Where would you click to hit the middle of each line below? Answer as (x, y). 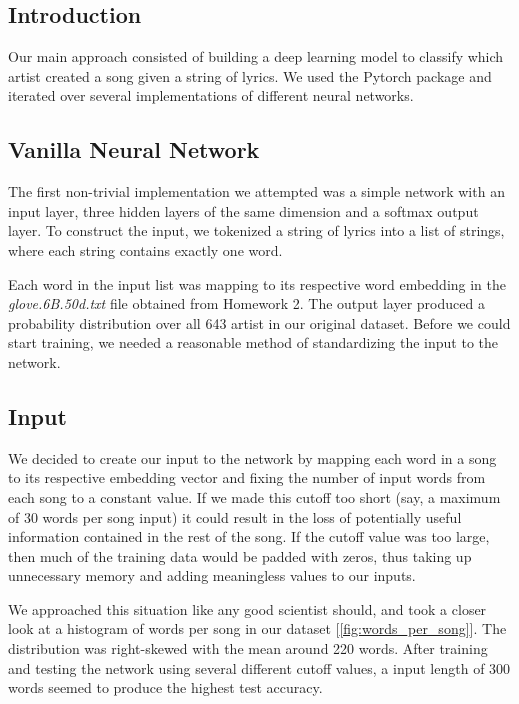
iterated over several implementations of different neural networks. (211, 95)
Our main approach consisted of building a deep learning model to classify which (256, 56)
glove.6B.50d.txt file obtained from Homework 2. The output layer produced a (246, 303)
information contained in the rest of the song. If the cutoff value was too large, (249, 536)
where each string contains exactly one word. (145, 249)
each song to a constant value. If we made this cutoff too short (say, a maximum (254, 496)
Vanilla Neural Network (134, 149)
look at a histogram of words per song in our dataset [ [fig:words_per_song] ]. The (257, 628)
